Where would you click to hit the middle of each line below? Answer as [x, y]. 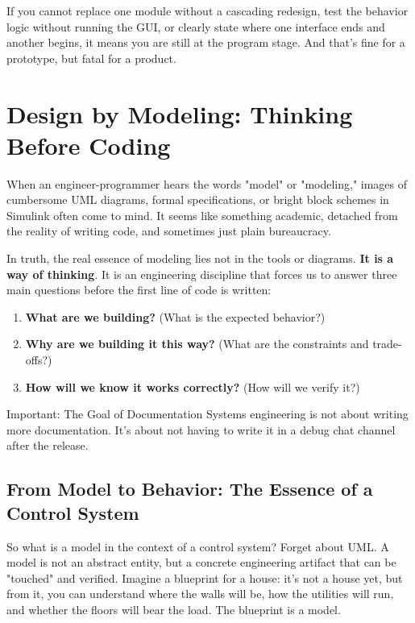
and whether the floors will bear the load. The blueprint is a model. [174, 609]
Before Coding [89, 145]
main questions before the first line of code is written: [139, 290]
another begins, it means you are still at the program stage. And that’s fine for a [206, 42]
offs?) [39, 360]
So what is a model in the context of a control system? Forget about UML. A [198, 546]
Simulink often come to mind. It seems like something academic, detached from [202, 215]
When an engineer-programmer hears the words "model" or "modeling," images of [207, 183]
